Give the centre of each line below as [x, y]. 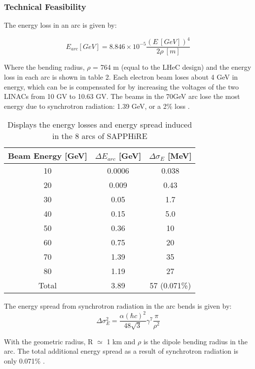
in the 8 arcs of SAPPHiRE [100, 136]
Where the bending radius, [44, 67]
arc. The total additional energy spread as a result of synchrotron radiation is [121, 351]
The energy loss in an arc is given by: [60, 25]
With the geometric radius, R [49, 341]
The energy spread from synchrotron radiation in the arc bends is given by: [118, 306]
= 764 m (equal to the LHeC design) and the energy [172, 67]
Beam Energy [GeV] [48, 156]
